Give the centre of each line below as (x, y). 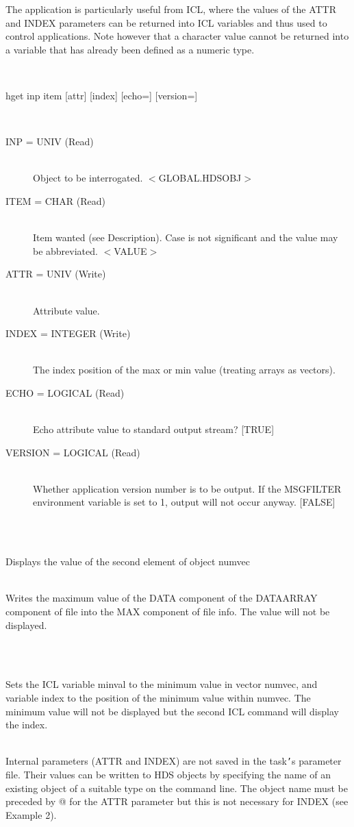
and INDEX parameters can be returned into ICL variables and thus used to (166, 22)
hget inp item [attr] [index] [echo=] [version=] (102, 95)
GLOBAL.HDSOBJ (200, 178)
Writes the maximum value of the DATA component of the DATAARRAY (162, 598)
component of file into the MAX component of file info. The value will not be (168, 611)
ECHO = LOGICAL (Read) (65, 392)
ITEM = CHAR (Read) (56, 200)
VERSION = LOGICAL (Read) (73, 452)
